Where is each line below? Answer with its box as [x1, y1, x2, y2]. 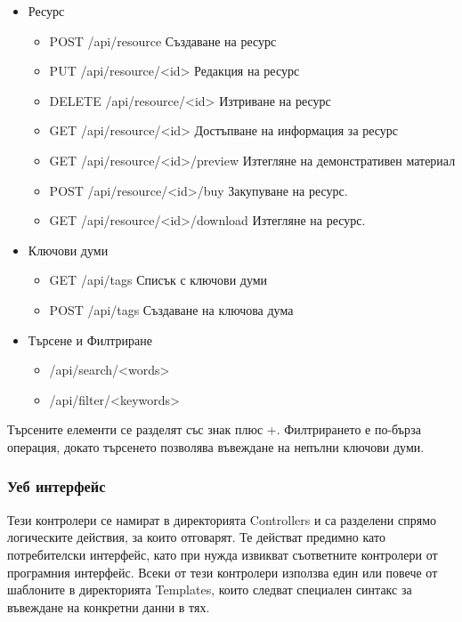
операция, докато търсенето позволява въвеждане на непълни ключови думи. [7, 437, 425, 456]
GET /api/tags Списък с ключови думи [49, 271, 268, 289]
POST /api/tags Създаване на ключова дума [49, 300, 294, 319]
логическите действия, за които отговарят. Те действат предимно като [7, 528, 385, 546]
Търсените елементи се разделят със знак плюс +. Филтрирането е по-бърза [7, 420, 421, 439]
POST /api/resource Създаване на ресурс [49, 31, 277, 50]
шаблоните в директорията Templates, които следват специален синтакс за [7, 580, 412, 599]
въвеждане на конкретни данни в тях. [7, 597, 210, 616]
